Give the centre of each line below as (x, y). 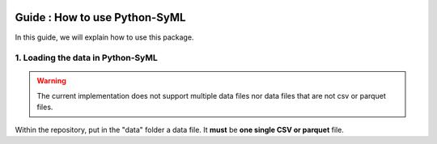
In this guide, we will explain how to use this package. (104, 37)
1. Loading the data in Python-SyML (86, 58)
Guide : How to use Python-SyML (100, 17)
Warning (51, 81)
